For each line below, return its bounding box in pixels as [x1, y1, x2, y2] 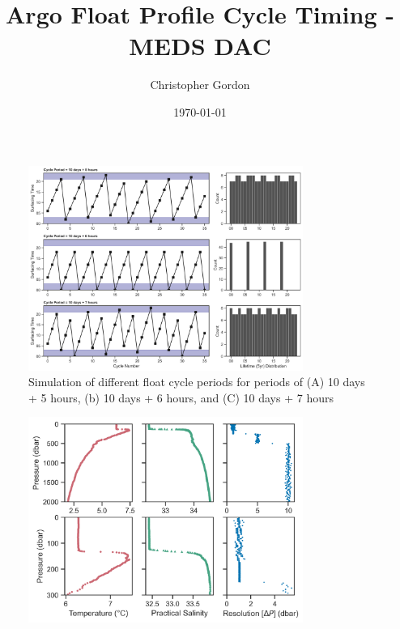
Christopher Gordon [150, 76, 250, 93]
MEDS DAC [129, 29, 271, 62]
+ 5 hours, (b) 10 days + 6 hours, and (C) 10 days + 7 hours [28, 389, 334, 406]
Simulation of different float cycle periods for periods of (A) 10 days [28, 373, 365, 390]
